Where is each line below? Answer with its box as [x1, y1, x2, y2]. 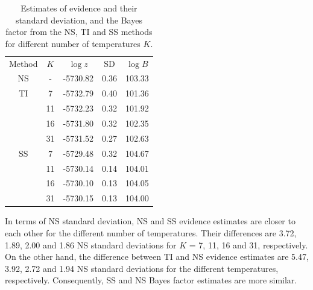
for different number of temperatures [5, 37, 141, 49]
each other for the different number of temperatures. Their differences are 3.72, [5, 226, 297, 239]
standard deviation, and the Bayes [15, 13, 142, 26]
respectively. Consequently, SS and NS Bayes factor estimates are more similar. [5, 274, 297, 286]
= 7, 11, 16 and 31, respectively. [189, 238, 308, 251]
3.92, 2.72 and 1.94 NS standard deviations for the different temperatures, [5, 262, 279, 274]
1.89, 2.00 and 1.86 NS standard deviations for [5, 238, 177, 251]
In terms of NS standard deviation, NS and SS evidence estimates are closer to [5, 215, 296, 227]
